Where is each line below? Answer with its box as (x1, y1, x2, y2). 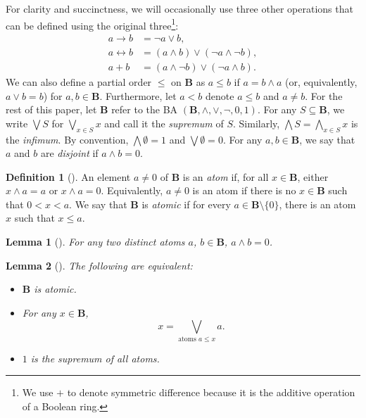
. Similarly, (233, 115, 280, 130)
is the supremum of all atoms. (30, 350, 160, 365)
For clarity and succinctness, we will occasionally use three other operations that (6, 1, 353, 15)
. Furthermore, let (99, 88, 177, 103)
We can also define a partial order (6, 74, 152, 89)
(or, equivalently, (285, 74, 358, 89)
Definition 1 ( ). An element (6, 169, 131, 184)
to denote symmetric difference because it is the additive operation (67, 385, 355, 400)
